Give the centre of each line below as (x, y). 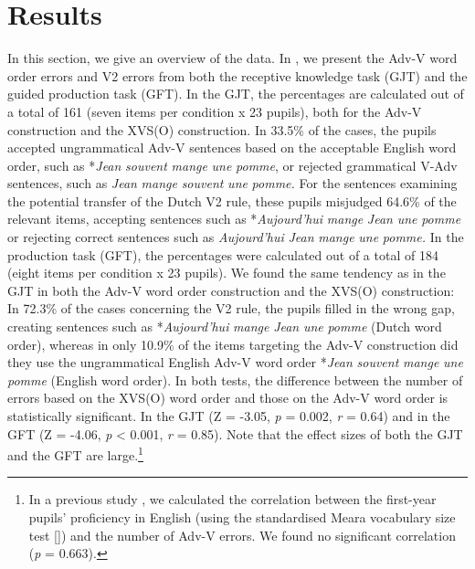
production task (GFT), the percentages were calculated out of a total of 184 (223, 254)
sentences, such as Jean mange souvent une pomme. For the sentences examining (232, 183)
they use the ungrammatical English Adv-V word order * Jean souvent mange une (235, 362)
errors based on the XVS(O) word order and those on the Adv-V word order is (228, 398)
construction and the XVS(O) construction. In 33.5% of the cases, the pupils (222, 129)
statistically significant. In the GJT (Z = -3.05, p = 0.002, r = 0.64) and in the (229, 416)
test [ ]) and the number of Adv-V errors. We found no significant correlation (242, 535)
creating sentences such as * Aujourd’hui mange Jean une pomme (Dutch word (225, 327)
